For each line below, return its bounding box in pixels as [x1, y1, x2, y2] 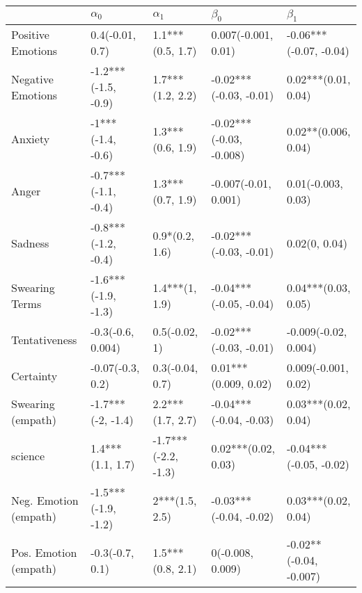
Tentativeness [11, 331, 77, 348]
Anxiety [11, 131, 50, 147]
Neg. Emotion [11, 492, 79, 508]
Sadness [11, 235, 49, 252]
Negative [11, 70, 54, 87]
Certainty [11, 367, 58, 384]
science [11, 448, 45, 464]
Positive [11, 26, 49, 43]
